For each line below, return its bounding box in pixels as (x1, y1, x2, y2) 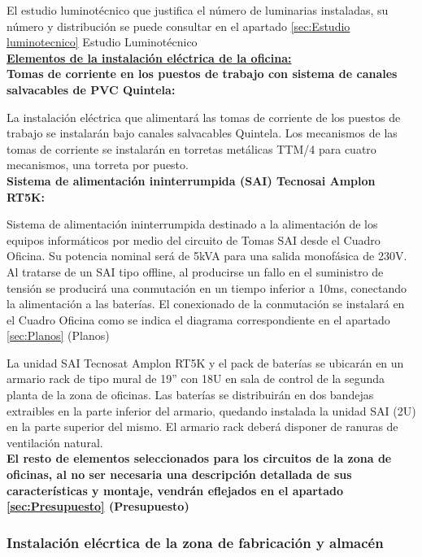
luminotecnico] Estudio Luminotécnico (7, 33, 198, 50)
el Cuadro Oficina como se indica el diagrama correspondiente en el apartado (7, 311, 390, 328)
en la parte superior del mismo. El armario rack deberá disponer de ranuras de (7, 418, 398, 435)
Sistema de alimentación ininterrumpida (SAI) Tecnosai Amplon (7, 172, 376, 189)
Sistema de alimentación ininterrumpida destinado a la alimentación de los (7, 215, 378, 233)
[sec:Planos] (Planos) (7, 327, 110, 344)
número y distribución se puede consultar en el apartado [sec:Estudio (7, 17, 350, 34)
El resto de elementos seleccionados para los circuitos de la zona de (7, 450, 392, 467)
